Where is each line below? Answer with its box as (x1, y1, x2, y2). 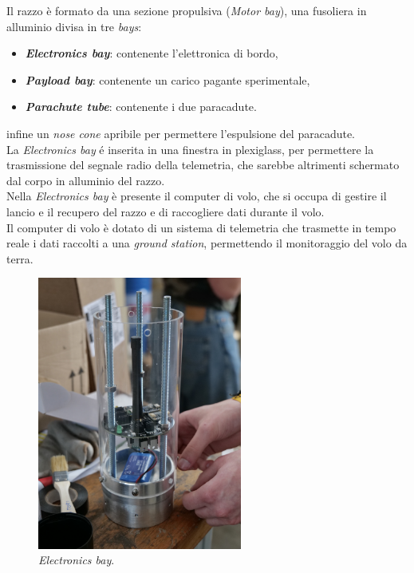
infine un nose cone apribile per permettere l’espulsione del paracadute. (6, 124, 356, 141)
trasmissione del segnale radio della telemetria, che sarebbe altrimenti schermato (6, 156, 400, 173)
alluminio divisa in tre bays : (6, 18, 142, 34)
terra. (6, 250, 34, 267)
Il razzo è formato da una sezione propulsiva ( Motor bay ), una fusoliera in (6, 2, 367, 18)
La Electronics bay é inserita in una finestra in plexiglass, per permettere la (6, 140, 374, 157)
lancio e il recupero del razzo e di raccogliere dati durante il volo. (6, 203, 325, 219)
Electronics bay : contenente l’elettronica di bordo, (25, 45, 278, 61)
